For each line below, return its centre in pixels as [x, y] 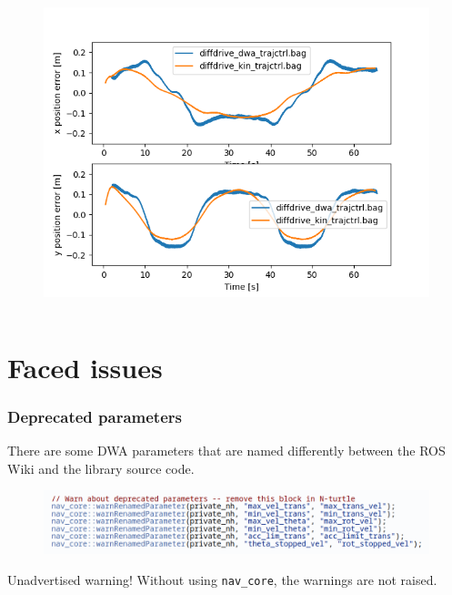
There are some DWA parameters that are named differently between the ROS [226, 451]
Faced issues [85, 367]
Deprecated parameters [95, 416]
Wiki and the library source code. [101, 468]
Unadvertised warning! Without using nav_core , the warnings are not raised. [222, 579]
